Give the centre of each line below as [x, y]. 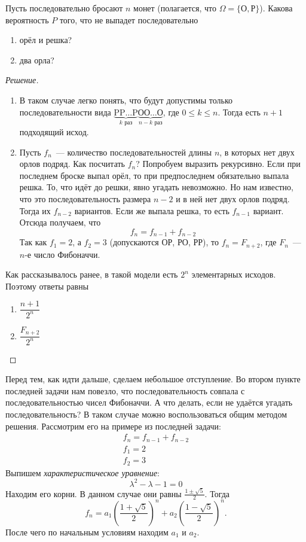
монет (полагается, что [175, 8]
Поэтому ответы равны [47, 286]
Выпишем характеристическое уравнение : [82, 472]
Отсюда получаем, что [60, 222]
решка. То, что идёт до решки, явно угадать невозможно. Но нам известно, [156, 187]
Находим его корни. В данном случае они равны [94, 493]
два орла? [37, 60]
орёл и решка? [46, 40]
